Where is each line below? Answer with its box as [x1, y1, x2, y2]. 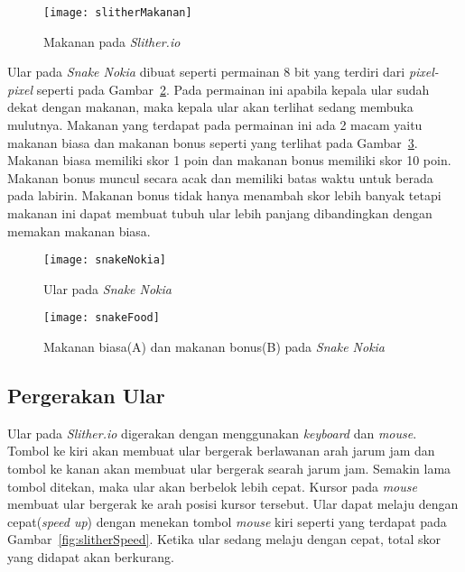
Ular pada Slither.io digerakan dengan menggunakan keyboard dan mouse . [7, 423, 417, 442]
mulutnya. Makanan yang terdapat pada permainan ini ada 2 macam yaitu [7, 115, 423, 134]
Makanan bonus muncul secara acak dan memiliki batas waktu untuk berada [7, 168, 433, 187]
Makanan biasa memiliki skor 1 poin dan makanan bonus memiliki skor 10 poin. [7, 151, 451, 170]
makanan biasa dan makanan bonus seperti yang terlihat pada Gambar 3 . [7, 133, 418, 152]
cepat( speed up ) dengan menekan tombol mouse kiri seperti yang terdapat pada [7, 512, 447, 530]
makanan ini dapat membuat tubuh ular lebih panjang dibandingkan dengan [7, 204, 432, 222]
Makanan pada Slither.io [43, 32, 181, 51]
